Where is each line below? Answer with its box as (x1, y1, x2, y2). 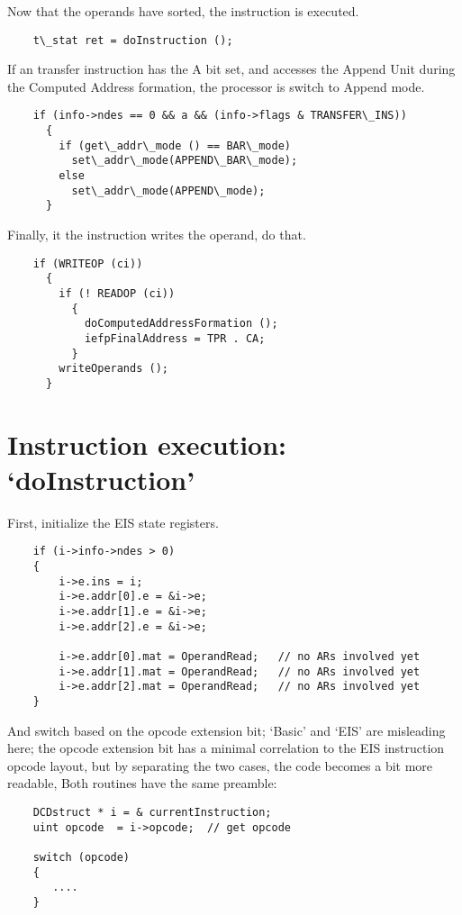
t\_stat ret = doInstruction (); (32, 33, 233, 47)
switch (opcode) (32, 851, 131, 864)
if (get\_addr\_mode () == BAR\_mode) (59, 139, 291, 152)
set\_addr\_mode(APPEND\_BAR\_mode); (71, 154, 298, 168)
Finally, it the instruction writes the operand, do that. (7, 225, 306, 244)
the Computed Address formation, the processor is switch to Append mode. (7, 77, 425, 95)
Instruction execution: (7, 425, 287, 462)
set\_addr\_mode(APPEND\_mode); (71, 184, 266, 197)
